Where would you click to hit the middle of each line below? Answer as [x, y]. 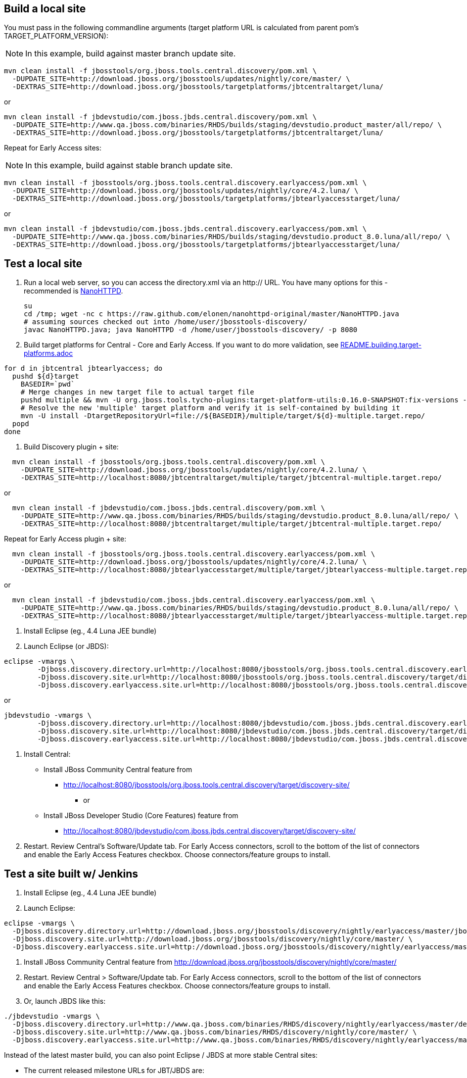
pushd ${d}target [46, 376]
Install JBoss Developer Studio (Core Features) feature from [141, 816]
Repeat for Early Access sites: [53, 148]
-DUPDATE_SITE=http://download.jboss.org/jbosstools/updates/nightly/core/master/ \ [181, 79]
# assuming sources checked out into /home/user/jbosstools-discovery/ [166, 322]
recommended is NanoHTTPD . [73, 291]
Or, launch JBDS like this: [65, 1001]
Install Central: [47, 754]
